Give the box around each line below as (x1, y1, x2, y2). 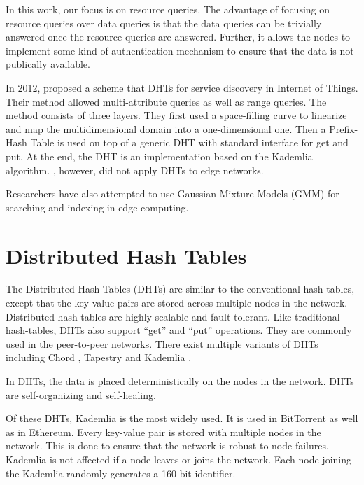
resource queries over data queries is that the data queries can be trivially (6, 15, 322, 30)
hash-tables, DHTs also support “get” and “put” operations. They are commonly (6, 323, 352, 337)
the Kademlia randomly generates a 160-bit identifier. (6, 465, 236, 480)
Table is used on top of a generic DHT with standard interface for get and (30, 135, 349, 150)
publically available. (6, 57, 90, 71)
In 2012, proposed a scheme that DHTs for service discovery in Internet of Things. (6, 80, 358, 94)
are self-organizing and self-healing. (6, 387, 156, 402)
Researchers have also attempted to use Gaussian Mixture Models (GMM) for (6, 186, 339, 201)
